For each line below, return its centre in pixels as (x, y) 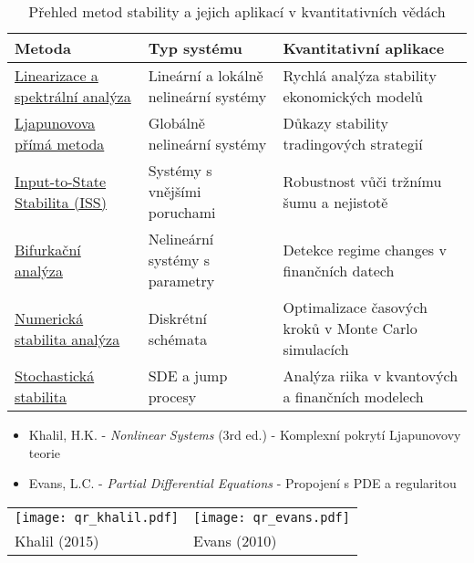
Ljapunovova (55, 123)
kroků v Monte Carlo (350, 328)
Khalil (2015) (57, 540)
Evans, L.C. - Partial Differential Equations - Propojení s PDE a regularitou (242, 483)
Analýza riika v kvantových (371, 375)
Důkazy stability (335, 123)
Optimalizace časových (355, 307)
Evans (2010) (235, 540)
